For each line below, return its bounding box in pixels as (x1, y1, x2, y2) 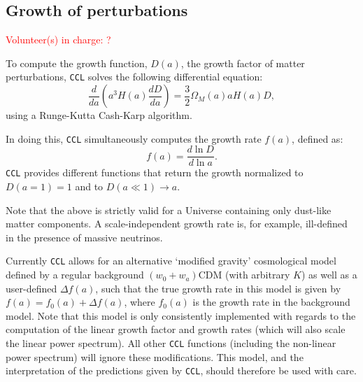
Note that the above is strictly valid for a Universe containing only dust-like (6, 202, 332, 217)
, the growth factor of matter (180, 55, 305, 70)
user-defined (6, 281, 57, 295)
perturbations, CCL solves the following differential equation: (6, 69, 263, 84)
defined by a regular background (6, 267, 144, 282)
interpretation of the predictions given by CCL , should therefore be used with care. (6, 363, 357, 378)
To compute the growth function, (6, 55, 148, 70)
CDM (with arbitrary (198, 267, 290, 282)
